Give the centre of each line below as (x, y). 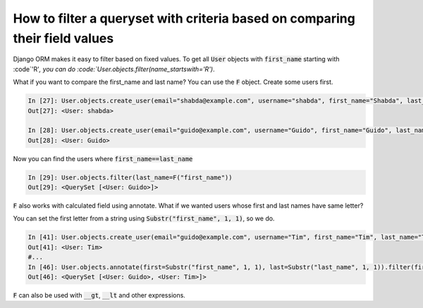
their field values (63, 38)
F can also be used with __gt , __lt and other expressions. (99, 295)
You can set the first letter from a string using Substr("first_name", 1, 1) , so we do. (144, 218)
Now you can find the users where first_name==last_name (103, 158)
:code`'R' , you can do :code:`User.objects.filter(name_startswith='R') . (114, 69)
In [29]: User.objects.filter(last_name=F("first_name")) (130, 177)
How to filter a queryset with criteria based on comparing (184, 18)
